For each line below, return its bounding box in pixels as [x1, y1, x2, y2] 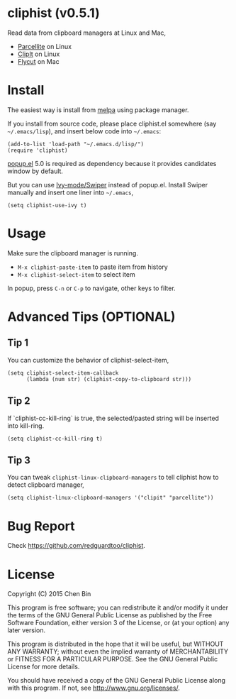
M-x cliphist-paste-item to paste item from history [17, 263, 168, 271]
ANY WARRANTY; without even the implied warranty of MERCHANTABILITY [7, 647, 229, 656]
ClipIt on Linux [17, 50, 60, 58]
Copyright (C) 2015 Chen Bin [7, 590, 91, 598]
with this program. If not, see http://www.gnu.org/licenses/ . [7, 683, 181, 693]
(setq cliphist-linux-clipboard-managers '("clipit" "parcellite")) [7, 495, 214, 502]
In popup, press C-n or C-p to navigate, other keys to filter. [7, 284, 176, 292]
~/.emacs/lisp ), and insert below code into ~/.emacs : [7, 126, 162, 136]
